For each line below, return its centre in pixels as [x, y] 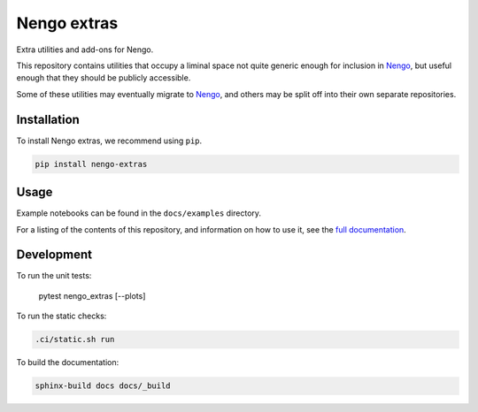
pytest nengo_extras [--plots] [92, 295]
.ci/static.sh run [75, 340]
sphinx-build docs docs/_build [103, 386]
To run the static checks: [62, 316]
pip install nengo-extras [91, 164]
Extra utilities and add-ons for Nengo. [85, 50]
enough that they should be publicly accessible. [104, 78]
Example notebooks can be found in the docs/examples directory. [139, 213]
